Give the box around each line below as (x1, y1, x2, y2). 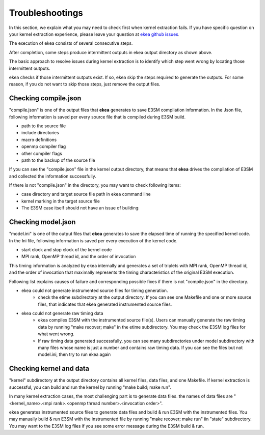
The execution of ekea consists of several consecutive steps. (9, 40, 133, 46)
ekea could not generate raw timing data (21, 310, 104, 317)
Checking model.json (9, 218, 76, 226)
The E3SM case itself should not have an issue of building (21, 205, 139, 211)
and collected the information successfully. (9, 173, 97, 179)
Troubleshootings (9, 7, 83, 18)
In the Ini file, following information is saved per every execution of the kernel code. (9, 237, 178, 243)
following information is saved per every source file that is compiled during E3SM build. (9, 114, 186, 120)
